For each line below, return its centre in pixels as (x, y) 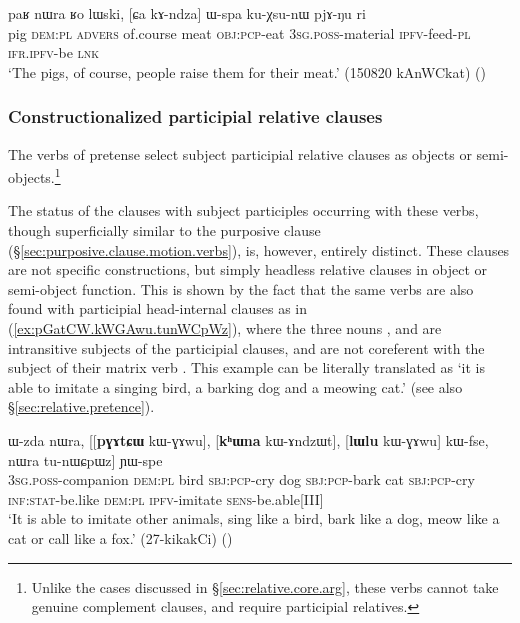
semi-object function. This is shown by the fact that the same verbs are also (241, 288)
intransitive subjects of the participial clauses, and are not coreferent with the (246, 347)
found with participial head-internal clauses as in (158, 308)
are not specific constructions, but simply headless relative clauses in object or (248, 269)
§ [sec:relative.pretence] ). (81, 406)
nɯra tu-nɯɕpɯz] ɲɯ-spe (85, 459)
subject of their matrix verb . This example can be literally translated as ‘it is (246, 367)
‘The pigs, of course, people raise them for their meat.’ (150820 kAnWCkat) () (247, 71)
